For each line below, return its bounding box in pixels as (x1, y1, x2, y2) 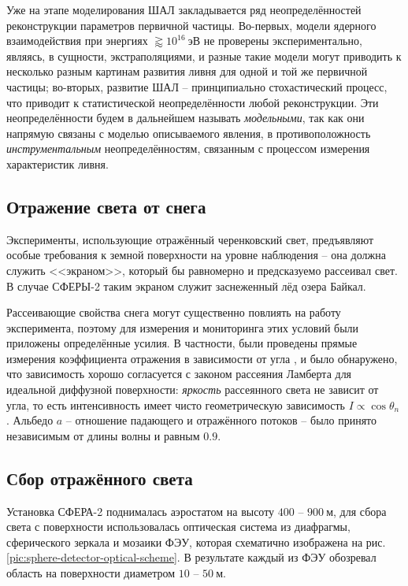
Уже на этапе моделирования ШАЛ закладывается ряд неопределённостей (6, 2, 362, 17)
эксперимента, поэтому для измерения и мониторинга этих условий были (6, 319, 359, 336)
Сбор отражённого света (6, 465, 193, 490)
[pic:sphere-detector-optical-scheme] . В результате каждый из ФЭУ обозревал (6, 549, 376, 566)
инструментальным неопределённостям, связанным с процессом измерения (6, 140, 370, 157)
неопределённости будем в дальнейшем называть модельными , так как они (6, 109, 365, 126)
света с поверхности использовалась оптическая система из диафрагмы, (6, 518, 351, 535)
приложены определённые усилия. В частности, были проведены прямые (6, 335, 358, 351)
